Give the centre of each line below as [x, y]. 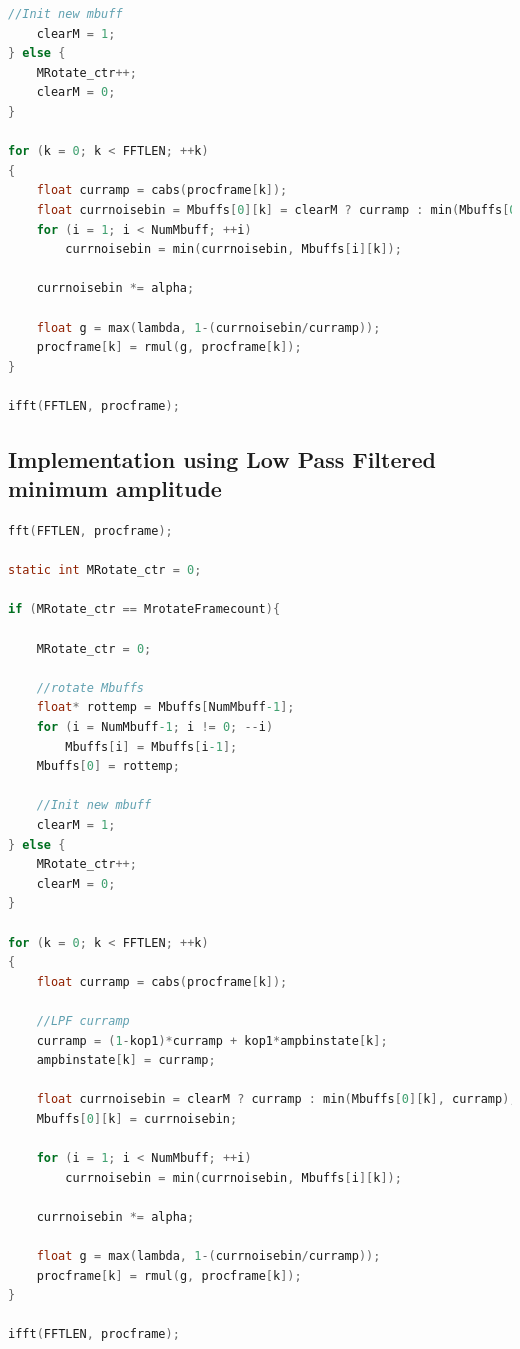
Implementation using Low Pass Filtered [222, 458]
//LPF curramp [83, 1020]
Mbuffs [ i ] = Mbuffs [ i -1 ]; [151, 746]
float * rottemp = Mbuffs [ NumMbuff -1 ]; [165, 707]
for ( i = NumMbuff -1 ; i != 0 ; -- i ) [155, 727]
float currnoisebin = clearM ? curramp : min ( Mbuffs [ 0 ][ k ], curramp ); [276, 1099]
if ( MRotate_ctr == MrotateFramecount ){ [144, 609]
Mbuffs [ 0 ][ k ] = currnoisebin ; [137, 1118]
